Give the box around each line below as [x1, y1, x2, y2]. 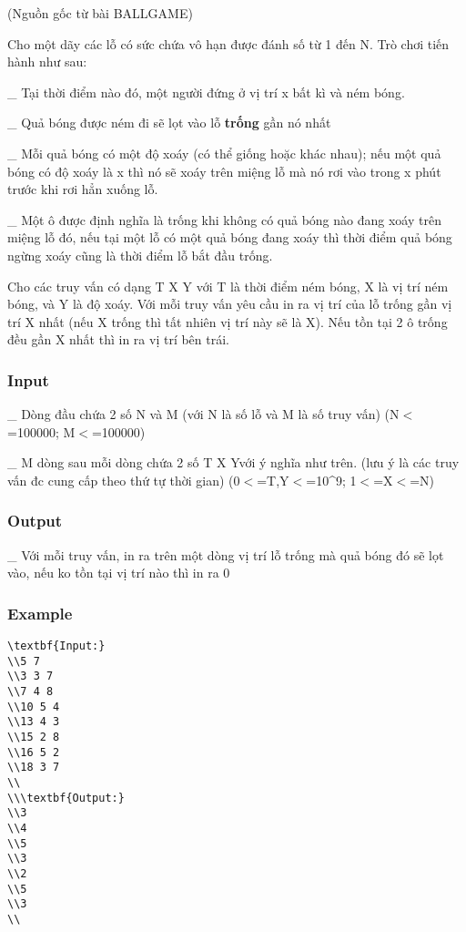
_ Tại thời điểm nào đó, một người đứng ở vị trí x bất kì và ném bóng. [7, 82, 405, 101]
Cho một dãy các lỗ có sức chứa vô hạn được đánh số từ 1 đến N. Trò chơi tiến [7, 34, 450, 53]
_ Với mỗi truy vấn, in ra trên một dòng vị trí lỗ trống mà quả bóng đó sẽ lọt [7, 545, 444, 564]
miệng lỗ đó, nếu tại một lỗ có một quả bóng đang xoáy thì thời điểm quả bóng [7, 228, 452, 247]
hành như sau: [7, 52, 87, 71]
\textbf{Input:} [7, 640, 106, 653]
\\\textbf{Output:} [7, 791, 125, 804]
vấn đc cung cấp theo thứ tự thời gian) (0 [7, 470, 240, 489]
